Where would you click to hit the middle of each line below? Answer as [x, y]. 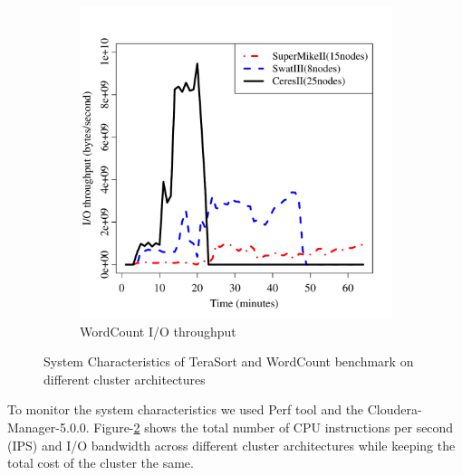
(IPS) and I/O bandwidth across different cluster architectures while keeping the [231, 445]
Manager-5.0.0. [48, 427]
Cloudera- [395, 409]
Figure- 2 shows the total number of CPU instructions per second [274, 427]
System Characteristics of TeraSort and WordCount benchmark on [229, 361]
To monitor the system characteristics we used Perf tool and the [186, 409]
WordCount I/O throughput [158, 331]
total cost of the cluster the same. [101, 463]
